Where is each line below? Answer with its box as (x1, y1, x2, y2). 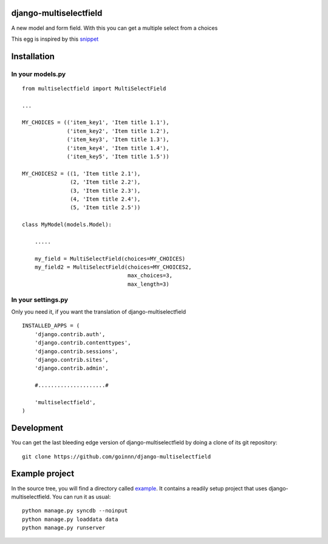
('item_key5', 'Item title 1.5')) (67, 153, 169, 160)
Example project (11, 469, 75, 479)
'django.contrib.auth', (34, 331, 106, 337)
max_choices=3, (128, 272, 173, 279)
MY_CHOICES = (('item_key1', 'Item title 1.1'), (22, 119, 169, 126)
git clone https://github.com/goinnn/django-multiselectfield (22, 453, 211, 460)
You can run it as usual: (52, 493, 111, 500)
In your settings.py (11, 295, 69, 304)
